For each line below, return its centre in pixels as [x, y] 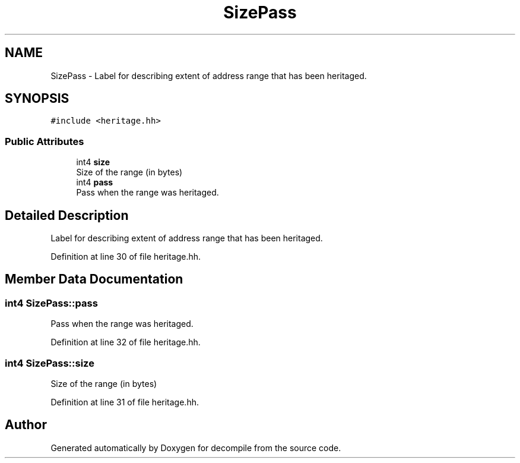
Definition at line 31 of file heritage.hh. [125, 402]
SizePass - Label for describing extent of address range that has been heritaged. [209, 75]
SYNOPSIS [37, 99]
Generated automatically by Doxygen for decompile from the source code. [196, 448]
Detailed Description [67, 215]
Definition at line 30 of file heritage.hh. [126, 257]
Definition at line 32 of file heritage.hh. [126, 342]
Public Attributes [45, 141]
